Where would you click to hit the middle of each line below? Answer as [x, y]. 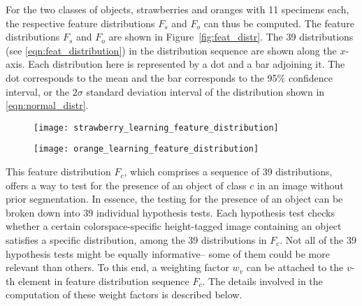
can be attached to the [295, 267]
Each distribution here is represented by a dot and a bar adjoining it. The [187, 64]
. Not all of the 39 [318, 240]
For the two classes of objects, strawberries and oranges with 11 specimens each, [178, 9]
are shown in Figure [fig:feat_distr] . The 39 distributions [231, 37]
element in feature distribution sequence [103, 280]
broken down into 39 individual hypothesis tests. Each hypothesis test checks [171, 212]
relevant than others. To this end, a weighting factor [117, 267]
